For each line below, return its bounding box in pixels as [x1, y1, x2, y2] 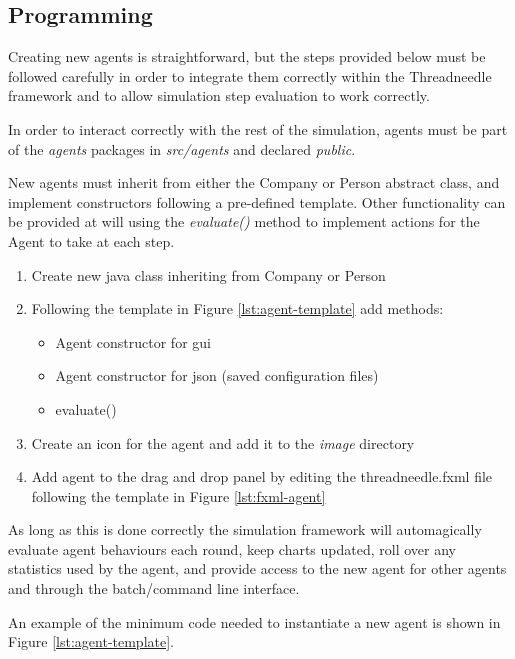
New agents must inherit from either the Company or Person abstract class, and [8, 172, 500, 193]
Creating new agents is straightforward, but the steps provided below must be [8, 46, 486, 67]
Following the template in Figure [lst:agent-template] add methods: [31, 298, 444, 319]
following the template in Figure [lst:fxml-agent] [31, 485, 326, 506]
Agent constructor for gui [55, 331, 211, 352]
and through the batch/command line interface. [8, 578, 300, 599]
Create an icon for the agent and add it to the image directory [31, 432, 415, 453]
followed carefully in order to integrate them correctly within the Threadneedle [8, 65, 492, 86]
